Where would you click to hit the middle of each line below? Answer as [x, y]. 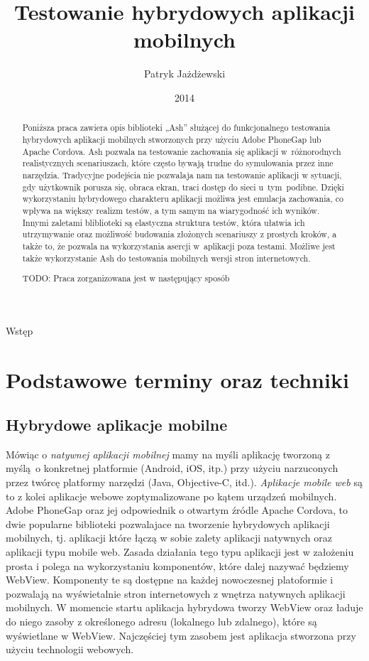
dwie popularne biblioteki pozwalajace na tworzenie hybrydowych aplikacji [168, 523]
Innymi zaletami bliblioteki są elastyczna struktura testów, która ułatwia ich [164, 222]
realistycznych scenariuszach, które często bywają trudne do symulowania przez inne [178, 163]
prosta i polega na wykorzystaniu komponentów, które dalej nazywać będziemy [177, 565]
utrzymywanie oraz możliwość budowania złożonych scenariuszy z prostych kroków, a [180, 234]
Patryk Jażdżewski [184, 74]
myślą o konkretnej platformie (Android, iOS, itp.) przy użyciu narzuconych [172, 468]
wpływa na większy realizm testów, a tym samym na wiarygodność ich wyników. [171, 210]
